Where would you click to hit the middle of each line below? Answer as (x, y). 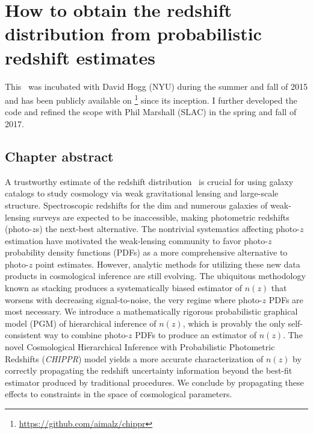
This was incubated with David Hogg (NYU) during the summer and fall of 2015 (156, 86)
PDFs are (286, 299)
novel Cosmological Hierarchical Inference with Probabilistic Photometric (140, 347)
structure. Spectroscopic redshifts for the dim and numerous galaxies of (136, 205)
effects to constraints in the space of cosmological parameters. (119, 394)
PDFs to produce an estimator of (196, 335)
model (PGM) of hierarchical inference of (81, 323)
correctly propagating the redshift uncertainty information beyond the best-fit (149, 370)
